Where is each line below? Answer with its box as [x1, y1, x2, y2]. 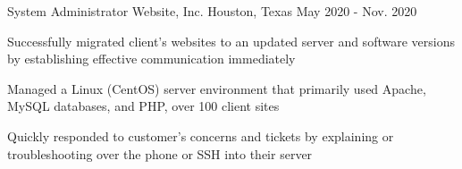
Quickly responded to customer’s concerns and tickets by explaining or [7, 126, 394, 145]
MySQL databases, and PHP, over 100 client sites [7, 97, 280, 115]
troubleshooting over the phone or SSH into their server [7, 144, 313, 163]
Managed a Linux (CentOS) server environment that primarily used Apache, [7, 79, 426, 97]
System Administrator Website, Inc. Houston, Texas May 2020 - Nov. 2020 [7, 2, 417, 20]
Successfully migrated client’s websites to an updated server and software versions [7, 31, 455, 50]
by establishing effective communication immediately [7, 49, 296, 68]
